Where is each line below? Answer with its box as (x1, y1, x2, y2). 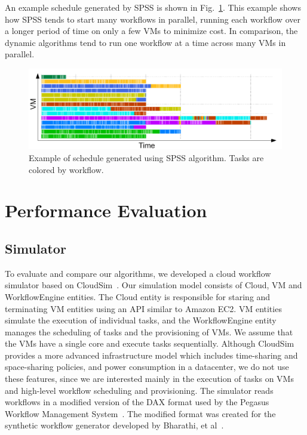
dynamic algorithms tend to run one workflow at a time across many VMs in (5, 36, 286, 48)
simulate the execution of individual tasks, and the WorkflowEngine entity (5, 314, 277, 326)
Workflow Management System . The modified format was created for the (5, 407, 276, 419)
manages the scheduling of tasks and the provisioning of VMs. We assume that (5, 325, 293, 338)
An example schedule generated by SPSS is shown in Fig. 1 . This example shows (5, 1, 301, 13)
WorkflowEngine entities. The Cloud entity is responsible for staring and (5, 290, 271, 303)
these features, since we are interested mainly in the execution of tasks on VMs (5, 372, 294, 385)
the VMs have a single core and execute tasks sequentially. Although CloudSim (5, 337, 294, 350)
